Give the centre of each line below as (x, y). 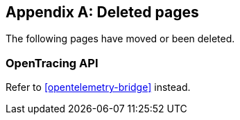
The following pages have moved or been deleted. (120, 39)
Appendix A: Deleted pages (102, 12)
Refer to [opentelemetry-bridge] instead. (98, 87)
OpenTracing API (52, 63)
